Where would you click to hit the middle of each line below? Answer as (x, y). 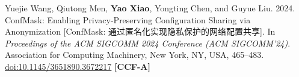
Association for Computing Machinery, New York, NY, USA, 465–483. (134, 55)
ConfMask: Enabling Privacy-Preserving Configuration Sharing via (128, 19)
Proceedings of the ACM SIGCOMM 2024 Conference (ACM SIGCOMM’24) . (148, 43)
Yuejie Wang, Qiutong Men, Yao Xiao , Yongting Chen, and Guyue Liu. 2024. (150, 8)
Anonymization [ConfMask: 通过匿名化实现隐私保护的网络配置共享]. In (140, 31)
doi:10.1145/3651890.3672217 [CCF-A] (78, 66)
